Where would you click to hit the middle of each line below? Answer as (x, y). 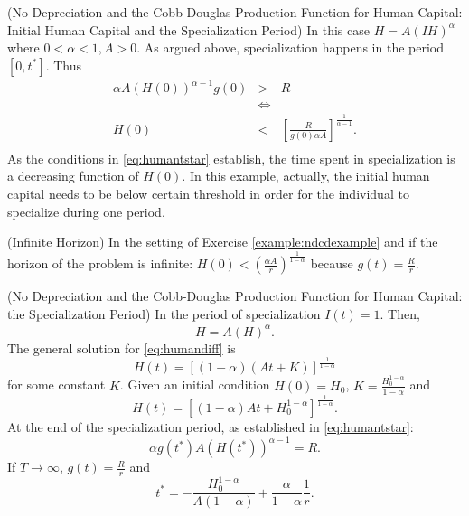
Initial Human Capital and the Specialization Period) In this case (188, 29)
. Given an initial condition (195, 385)
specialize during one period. (86, 211)
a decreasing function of (73, 176)
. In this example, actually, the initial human (306, 176)
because (332, 263)
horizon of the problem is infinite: (100, 263)
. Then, (400, 313)
